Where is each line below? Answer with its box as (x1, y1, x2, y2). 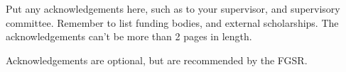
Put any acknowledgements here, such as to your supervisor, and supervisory (6, 1, 340, 16)
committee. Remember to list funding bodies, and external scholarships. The (6, 15, 339, 30)
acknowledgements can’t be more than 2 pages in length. (6, 29, 252, 44)
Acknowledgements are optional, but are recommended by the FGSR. (6, 52, 308, 67)
